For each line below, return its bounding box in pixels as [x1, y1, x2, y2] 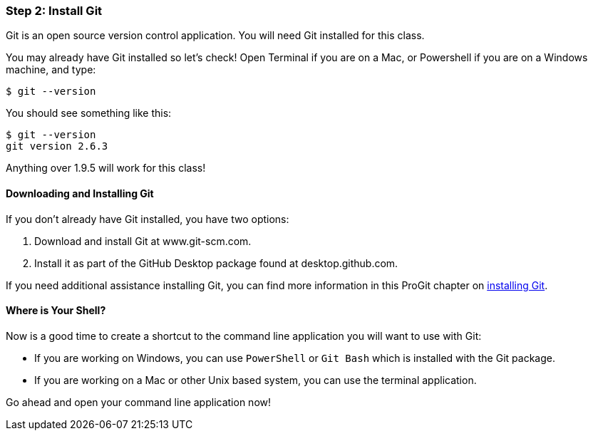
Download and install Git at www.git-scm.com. [34, 234, 252, 247]
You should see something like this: [6, 107, 172, 120]
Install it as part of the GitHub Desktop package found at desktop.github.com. [34, 256, 398, 269]
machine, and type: [6, 63, 96, 76]
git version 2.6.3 [6, 140, 108, 152]
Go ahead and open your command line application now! [6, 395, 272, 408]
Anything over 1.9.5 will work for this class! [6, 162, 206, 175]
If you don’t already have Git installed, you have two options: [6, 212, 289, 225]
